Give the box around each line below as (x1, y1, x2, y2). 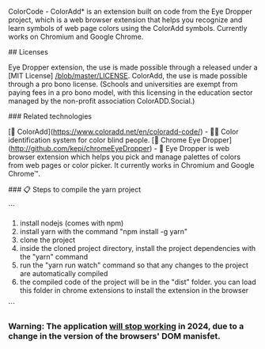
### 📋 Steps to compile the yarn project (8, 185, 142, 194)
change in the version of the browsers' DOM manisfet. (8, 330, 221, 341)
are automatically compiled (19, 269, 108, 278)
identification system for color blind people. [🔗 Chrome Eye (8, 135, 201, 145)
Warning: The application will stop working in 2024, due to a (8, 321, 244, 332)
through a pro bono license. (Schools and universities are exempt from (8, 79, 238, 89)
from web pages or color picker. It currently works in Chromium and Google (8, 161, 255, 169)
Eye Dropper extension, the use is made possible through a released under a (8, 63, 258, 72)
